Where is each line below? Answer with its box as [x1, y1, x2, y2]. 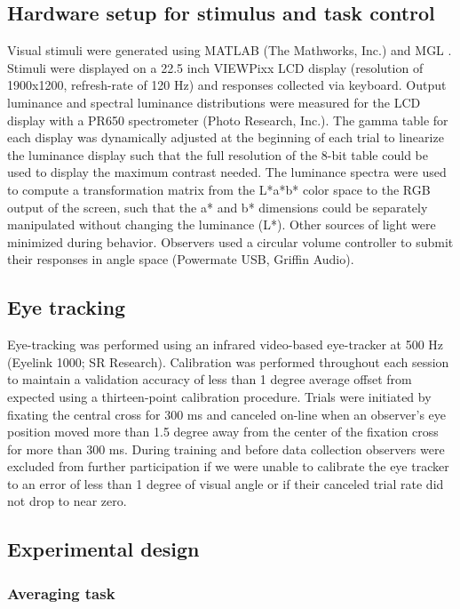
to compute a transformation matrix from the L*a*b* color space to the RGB [7, 180, 431, 198]
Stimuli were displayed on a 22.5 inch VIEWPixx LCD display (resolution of [7, 58, 424, 76]
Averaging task [7, 581, 115, 604]
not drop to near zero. [7, 492, 127, 510]
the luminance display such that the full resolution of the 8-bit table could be [7, 145, 428, 164]
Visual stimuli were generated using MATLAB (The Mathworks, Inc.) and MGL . [7, 41, 452, 60]
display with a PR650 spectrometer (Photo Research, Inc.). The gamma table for [7, 110, 448, 129]
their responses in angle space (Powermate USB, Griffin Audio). [7, 250, 354, 268]
